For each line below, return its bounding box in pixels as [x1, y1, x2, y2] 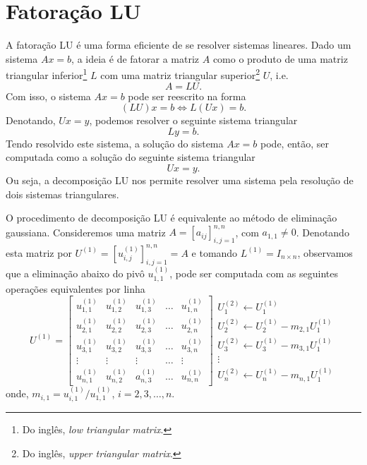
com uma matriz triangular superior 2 [100, 66, 260, 82]
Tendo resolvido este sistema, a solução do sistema [6, 135, 224, 150]
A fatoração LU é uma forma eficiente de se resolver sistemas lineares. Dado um [6, 37, 351, 52]
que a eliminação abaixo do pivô [6, 266, 145, 281]
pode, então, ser [260, 135, 329, 150]
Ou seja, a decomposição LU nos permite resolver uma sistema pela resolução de [6, 172, 354, 187]
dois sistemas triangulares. [6, 186, 119, 201]
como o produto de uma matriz [212, 51, 348, 66]
